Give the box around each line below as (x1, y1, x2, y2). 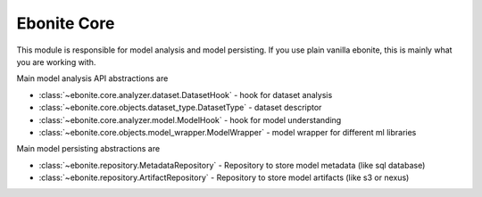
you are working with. (16, 56, 96, 67)
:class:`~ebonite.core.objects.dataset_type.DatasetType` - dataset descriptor (38, 103, 322, 113)
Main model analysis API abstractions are (16, 73, 169, 84)
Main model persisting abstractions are (16, 144, 161, 154)
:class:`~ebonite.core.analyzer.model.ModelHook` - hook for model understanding (38, 114, 342, 125)
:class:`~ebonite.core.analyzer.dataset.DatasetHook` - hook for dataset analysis (38, 89, 333, 100)
